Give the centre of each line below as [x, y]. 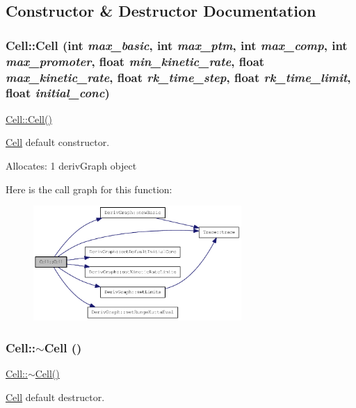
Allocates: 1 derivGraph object [71, 165]
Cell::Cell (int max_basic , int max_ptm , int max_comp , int [177, 45]
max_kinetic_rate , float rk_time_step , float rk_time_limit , [178, 77]
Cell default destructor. [55, 397]
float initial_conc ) [58, 93]
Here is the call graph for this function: [89, 189]
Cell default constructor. [58, 142]
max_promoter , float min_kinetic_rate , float [135, 61]
